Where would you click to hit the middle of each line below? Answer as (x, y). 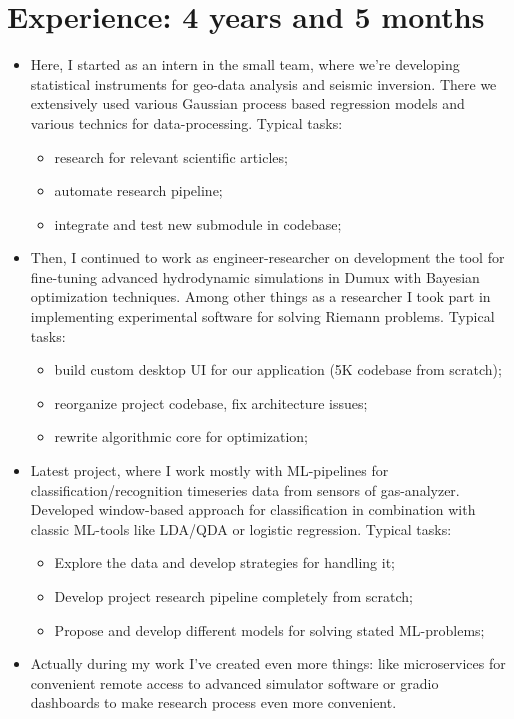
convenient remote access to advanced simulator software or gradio (234, 682)
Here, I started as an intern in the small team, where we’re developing (245, 64)
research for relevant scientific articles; (171, 156)
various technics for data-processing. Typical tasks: (186, 122)
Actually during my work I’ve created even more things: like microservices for (268, 663)
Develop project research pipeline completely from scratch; (233, 596)
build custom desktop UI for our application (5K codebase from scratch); (278, 369)
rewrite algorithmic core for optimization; (181, 436)
